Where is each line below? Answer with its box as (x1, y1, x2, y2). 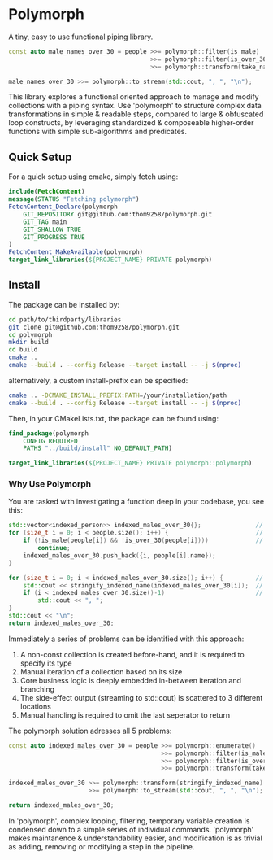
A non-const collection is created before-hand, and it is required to (19, 649, 245, 659)
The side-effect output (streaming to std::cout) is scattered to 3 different (19, 692, 263, 702)
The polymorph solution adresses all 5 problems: (8, 726, 172, 736)
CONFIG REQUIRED (23, 437, 79, 445)
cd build (8, 346, 38, 354)
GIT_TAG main (23, 217, 67, 226)
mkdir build (8, 338, 49, 347)
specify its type (19, 658, 72, 668)
